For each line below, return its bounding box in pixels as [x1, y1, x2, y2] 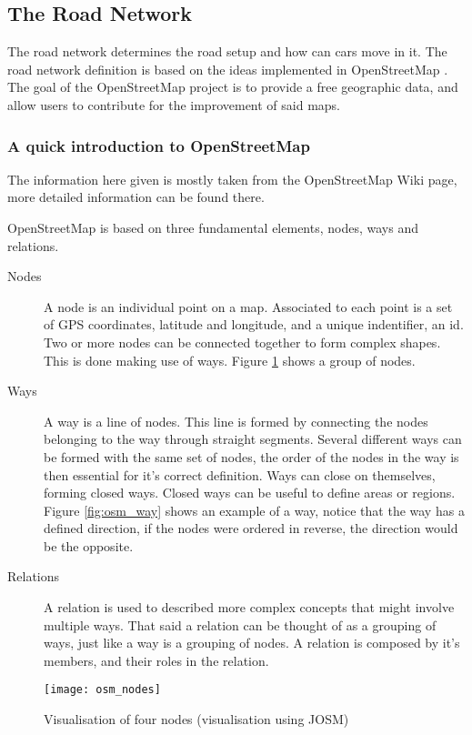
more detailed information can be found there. [7, 187, 265, 206]
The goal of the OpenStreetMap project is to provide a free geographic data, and [7, 77, 458, 96]
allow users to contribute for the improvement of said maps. [7, 95, 341, 114]
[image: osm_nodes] [44, 683, 161, 697]
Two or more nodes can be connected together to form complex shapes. [44, 332, 441, 351]
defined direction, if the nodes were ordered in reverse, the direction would [44, 519, 458, 538]
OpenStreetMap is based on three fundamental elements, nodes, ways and [7, 217, 418, 237]
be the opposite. [44, 536, 134, 555]
